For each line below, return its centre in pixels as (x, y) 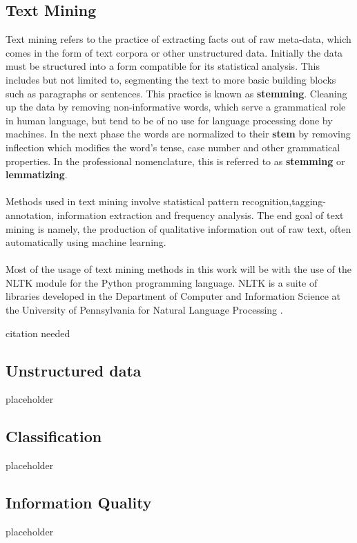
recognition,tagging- (284, 201)
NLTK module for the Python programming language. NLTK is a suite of (162, 282)
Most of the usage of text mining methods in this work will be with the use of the (178, 269)
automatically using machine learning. (86, 242)
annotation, (30, 215)
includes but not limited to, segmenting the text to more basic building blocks (171, 79)
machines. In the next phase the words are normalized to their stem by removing (178, 134)
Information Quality (79, 503)
